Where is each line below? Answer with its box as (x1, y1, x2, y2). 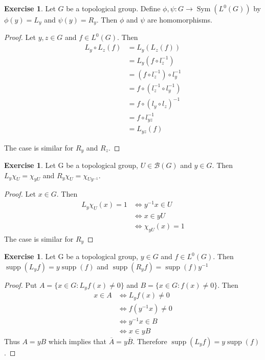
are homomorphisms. (147, 14, 212, 25)
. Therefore (132, 335, 167, 346)
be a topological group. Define (66, 3, 161, 13)
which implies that (48, 335, 107, 346)
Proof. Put (4, 279, 37, 290)
